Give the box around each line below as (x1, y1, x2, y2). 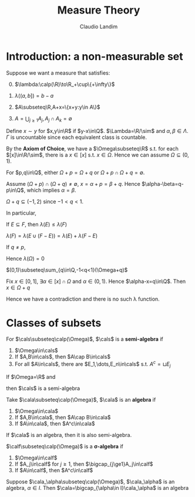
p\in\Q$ (6, 186, 25, 194)
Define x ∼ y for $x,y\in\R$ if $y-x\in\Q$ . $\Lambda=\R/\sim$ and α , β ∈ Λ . (6, 128, 189, 135)
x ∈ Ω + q (6, 284, 31, 291)
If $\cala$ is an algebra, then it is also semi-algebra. (6, 431, 132, 438)
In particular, (6, 209, 36, 216)
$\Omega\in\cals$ (14, 347, 59, 354)
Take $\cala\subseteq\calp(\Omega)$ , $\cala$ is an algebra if (6, 396, 156, 403)
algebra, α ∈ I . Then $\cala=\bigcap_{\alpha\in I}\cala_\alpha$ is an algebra (6, 484, 189, 491)
